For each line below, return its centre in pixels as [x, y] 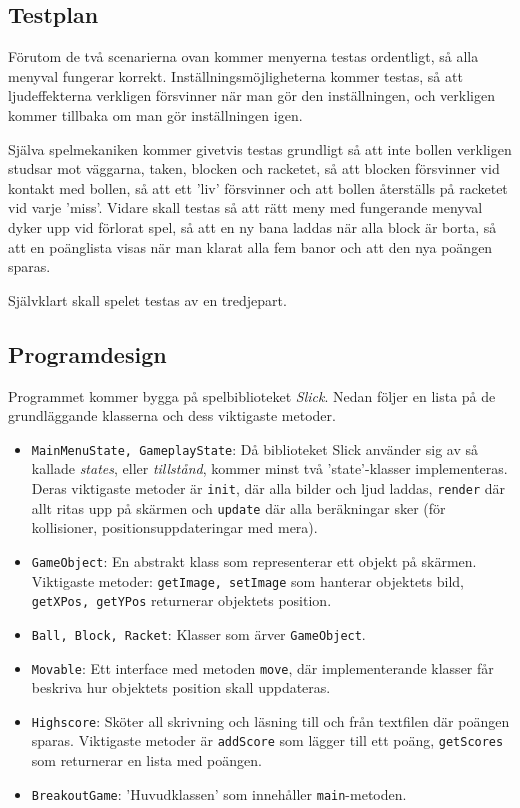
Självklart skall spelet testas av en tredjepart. [147, 299]
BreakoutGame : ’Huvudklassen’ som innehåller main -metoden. [219, 793]
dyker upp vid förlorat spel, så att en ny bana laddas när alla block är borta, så [252, 226]
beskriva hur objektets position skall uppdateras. [181, 687]
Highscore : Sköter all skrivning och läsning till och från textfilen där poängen [270, 720]
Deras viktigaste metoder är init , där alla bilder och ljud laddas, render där [268, 487]
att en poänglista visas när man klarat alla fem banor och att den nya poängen [250, 246]
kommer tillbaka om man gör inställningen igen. [155, 114]
